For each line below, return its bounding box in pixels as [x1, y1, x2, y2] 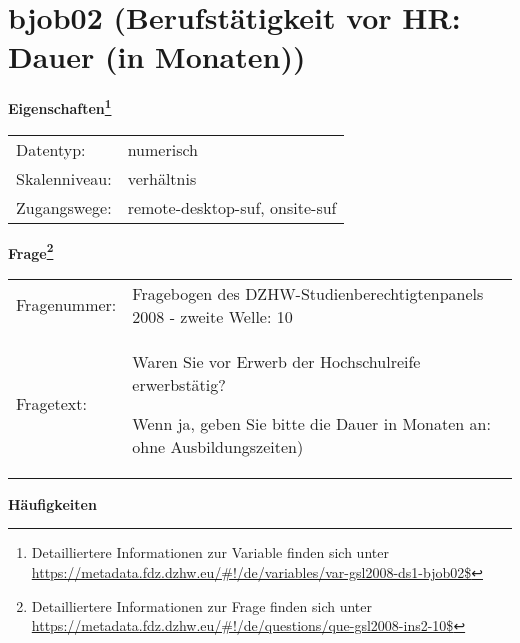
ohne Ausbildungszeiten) [132, 434, 304, 458]
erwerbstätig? [132, 372, 226, 396]
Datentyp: [16, 137, 86, 161]
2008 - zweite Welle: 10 [132, 304, 293, 328]
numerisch [127, 137, 198, 161]
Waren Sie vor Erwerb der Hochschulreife [132, 349, 421, 373]
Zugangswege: [16, 195, 112, 219]
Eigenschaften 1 [8, 95, 112, 118]
